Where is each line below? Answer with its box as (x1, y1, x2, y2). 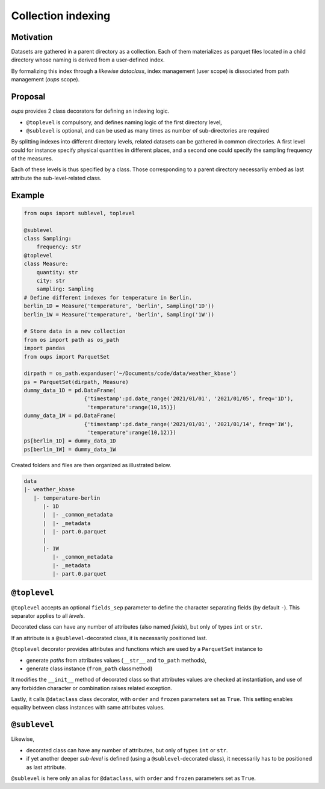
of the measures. (11, 155, 54, 162)
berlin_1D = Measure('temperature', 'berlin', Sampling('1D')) (23, 303, 215, 310)
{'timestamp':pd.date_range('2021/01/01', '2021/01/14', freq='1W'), (84, 421, 294, 427)
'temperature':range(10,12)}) (87, 429, 177, 436)
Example (11, 190, 45, 200)
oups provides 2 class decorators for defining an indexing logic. (11, 107, 170, 115)
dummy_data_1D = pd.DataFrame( (23, 387, 117, 394)
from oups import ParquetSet (23, 353, 110, 360)
